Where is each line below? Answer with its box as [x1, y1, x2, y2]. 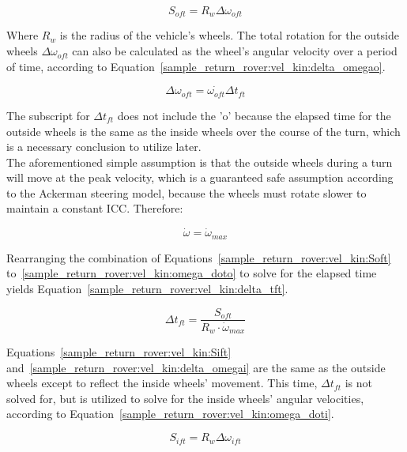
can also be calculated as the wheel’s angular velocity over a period [72, 43, 398, 59]
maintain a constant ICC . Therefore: [6, 200, 183, 217]
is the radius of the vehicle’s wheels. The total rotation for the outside [59, 27, 399, 43]
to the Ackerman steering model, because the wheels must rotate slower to [6, 184, 367, 201]
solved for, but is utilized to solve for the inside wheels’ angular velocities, [6, 390, 364, 406]
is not [345, 375, 372, 391]
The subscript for [6, 107, 90, 123]
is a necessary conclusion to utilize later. [6, 138, 202, 155]
